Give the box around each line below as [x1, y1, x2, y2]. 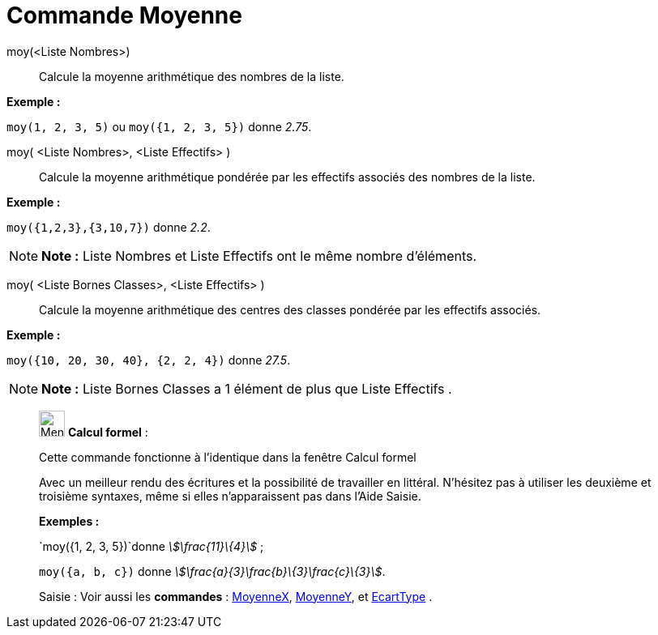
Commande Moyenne [6, 2, 242, 29]
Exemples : [39, 514, 100, 528]
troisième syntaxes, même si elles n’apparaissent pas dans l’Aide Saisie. [39, 488, 421, 503]
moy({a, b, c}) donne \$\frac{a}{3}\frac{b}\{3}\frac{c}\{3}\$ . [39, 564, 386, 578]
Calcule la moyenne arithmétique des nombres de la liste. [39, 69, 344, 83]
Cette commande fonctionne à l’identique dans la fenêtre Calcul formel [39, 450, 417, 464]
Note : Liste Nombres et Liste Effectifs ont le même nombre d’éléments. [41, 247, 477, 264]
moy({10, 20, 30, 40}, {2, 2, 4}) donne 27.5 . [6, 352, 291, 367]
